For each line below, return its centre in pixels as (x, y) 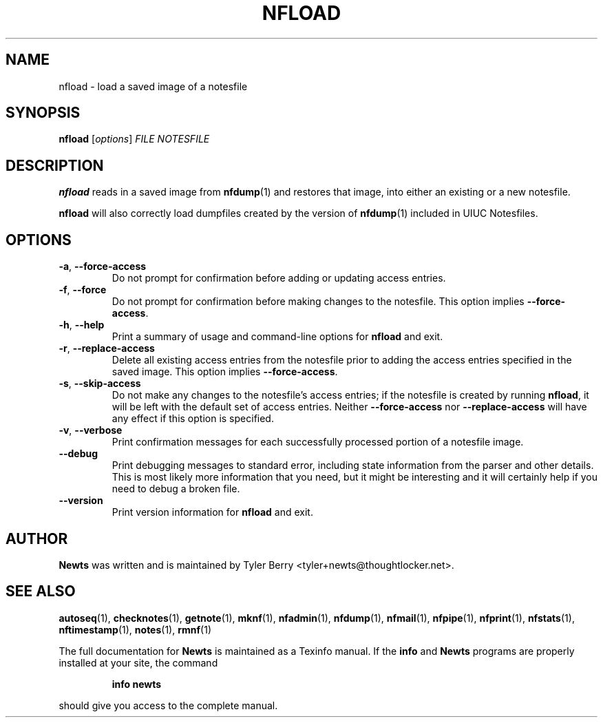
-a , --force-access (103, 266)
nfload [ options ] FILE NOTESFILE (134, 139)
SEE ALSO (41, 591)
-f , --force (83, 290)
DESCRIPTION (55, 165)
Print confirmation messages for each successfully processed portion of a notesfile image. (318, 442)
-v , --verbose (91, 430)
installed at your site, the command (138, 662)
